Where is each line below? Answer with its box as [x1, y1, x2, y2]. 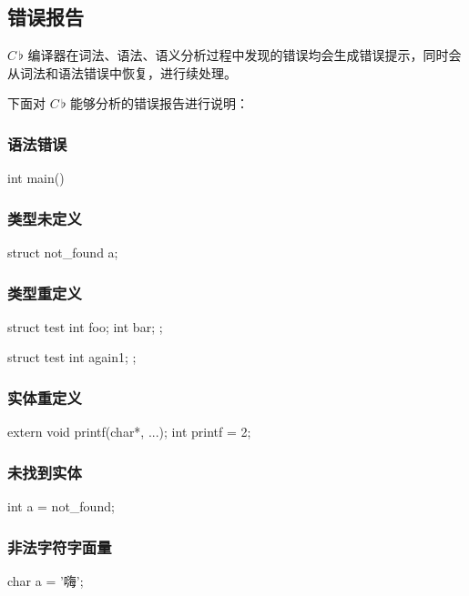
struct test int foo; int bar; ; [7, 317, 163, 336]
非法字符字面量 [7, 535, 112, 558]
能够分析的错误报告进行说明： [70, 94, 250, 113]
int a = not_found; [7, 497, 115, 516]
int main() [7, 168, 65, 187]
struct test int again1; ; [7, 348, 137, 367]
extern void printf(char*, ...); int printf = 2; [7, 422, 251, 441]
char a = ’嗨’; [7, 571, 84, 590]
